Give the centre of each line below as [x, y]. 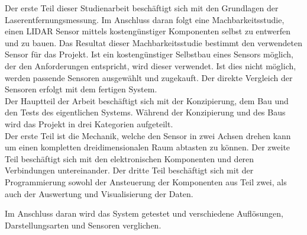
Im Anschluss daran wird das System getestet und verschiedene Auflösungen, [144, 213]
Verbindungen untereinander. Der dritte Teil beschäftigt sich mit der [129, 170]
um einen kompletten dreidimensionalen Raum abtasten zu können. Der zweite [148, 147]
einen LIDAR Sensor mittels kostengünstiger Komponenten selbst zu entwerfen [148, 31]
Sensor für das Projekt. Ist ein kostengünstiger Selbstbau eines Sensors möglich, [149, 54]
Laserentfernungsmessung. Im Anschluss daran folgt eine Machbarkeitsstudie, [145, 19]
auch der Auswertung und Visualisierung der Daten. [99, 193]
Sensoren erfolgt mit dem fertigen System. [81, 89]
